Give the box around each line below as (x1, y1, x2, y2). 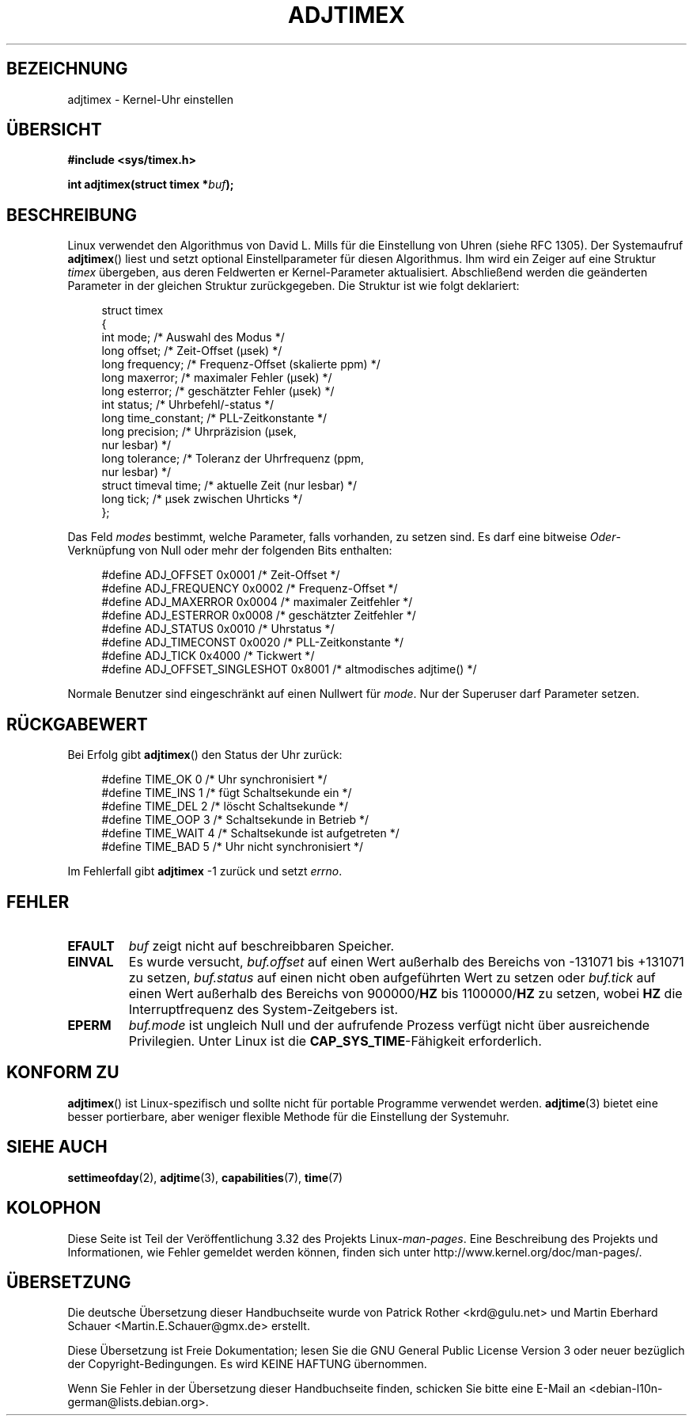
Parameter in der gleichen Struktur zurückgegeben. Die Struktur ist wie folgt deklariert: (67, 279, 520, 293)
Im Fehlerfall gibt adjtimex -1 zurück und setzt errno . (67, 864, 343, 879)
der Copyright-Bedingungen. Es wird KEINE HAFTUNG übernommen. (67, 1357, 427, 1371)
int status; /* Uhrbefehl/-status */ (101, 398, 275, 412)
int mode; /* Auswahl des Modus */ (101, 330, 285, 345)
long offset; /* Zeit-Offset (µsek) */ (101, 344, 282, 358)
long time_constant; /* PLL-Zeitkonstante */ (101, 411, 328, 425)
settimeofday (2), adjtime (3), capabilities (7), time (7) (67, 1170, 343, 1184)
